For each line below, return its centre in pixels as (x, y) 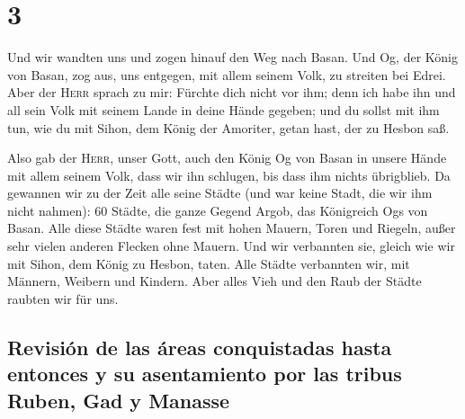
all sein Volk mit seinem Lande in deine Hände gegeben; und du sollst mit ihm (224, 109)
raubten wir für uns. (63, 298)
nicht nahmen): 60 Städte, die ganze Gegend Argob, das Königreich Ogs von (218, 210)
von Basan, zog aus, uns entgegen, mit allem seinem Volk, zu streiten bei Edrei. (227, 74)
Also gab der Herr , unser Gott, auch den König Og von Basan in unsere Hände (227, 158)
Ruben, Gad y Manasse (119, 400)
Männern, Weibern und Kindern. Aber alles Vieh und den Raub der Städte (215, 281)
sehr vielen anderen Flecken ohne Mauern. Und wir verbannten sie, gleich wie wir (231, 246)
